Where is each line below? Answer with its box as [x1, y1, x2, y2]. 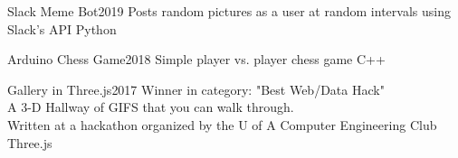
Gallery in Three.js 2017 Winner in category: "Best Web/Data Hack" [7, 79, 385, 98]
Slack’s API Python [7, 19, 117, 38]
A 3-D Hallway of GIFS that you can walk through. [7, 98, 294, 116]
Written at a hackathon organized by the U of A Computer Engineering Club [7, 115, 437, 134]
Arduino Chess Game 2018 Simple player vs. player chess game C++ [7, 50, 386, 69]
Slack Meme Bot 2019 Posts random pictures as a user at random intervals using [7, 2, 451, 20]
